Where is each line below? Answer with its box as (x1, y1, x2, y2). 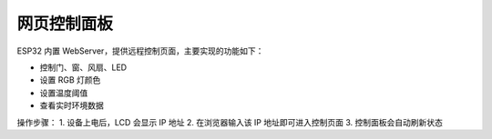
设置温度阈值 (39, 87, 88, 98)
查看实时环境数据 (39, 100, 104, 111)
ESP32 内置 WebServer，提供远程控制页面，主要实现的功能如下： (16, 45, 264, 56)
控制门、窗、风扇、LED (39, 62, 128, 73)
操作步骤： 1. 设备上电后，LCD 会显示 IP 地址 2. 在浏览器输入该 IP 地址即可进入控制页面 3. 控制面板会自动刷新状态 (16, 116, 444, 127)
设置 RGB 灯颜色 (39, 74, 101, 85)
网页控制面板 (16, 14, 114, 34)
